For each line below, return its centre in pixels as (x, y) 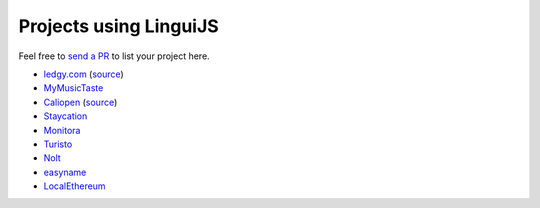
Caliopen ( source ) (80, 102)
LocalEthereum (74, 186)
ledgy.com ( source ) (83, 74)
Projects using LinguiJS (118, 26)
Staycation (65, 116)
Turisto (58, 144)
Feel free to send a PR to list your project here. (114, 56)
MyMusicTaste (73, 88)
